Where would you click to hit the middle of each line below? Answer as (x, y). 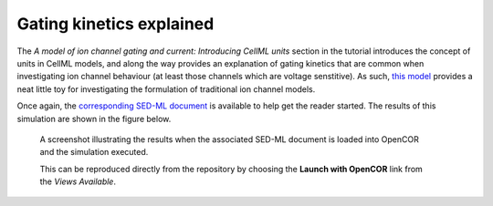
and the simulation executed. (94, 152)
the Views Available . (78, 181)
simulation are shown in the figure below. (94, 118)
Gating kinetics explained (115, 24)
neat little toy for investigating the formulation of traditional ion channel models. (166, 89)
